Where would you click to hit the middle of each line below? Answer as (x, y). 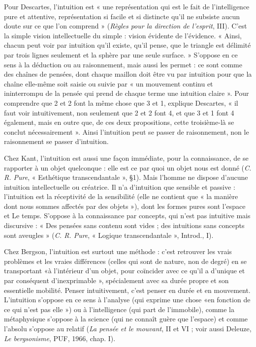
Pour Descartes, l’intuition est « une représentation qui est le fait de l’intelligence (127, 6)
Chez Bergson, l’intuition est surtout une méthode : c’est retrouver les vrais (118, 251)
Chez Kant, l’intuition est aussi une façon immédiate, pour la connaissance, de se (126, 158)
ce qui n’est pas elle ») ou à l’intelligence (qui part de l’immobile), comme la (119, 309)
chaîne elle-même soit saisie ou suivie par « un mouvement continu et (109, 83)
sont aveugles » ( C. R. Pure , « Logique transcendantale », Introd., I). (109, 235)
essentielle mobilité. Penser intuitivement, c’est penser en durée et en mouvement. (127, 290)
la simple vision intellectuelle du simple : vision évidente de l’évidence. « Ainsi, (123, 35)
